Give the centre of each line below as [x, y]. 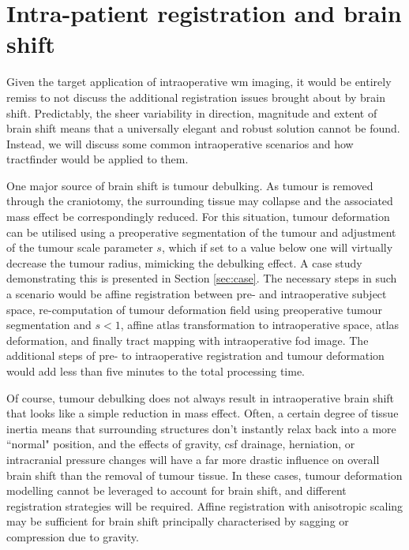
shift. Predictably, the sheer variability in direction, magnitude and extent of [192, 112]
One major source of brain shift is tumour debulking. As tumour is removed [190, 185]
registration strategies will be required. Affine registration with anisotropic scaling [205, 505]
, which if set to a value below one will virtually [277, 247]
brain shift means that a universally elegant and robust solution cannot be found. [203, 128]
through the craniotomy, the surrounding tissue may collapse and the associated [200, 201]
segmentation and [49, 325]
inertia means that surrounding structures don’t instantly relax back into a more [201, 428]
